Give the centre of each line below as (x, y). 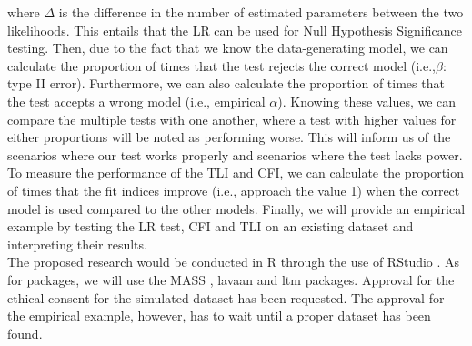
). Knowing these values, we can (367, 101)
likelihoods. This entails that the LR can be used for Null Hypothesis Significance (235, 30)
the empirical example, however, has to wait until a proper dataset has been (219, 315)
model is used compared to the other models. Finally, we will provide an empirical (236, 208)
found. (25, 333)
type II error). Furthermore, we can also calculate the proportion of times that (226, 83)
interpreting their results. (77, 244)
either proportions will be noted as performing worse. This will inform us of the (229, 137)
